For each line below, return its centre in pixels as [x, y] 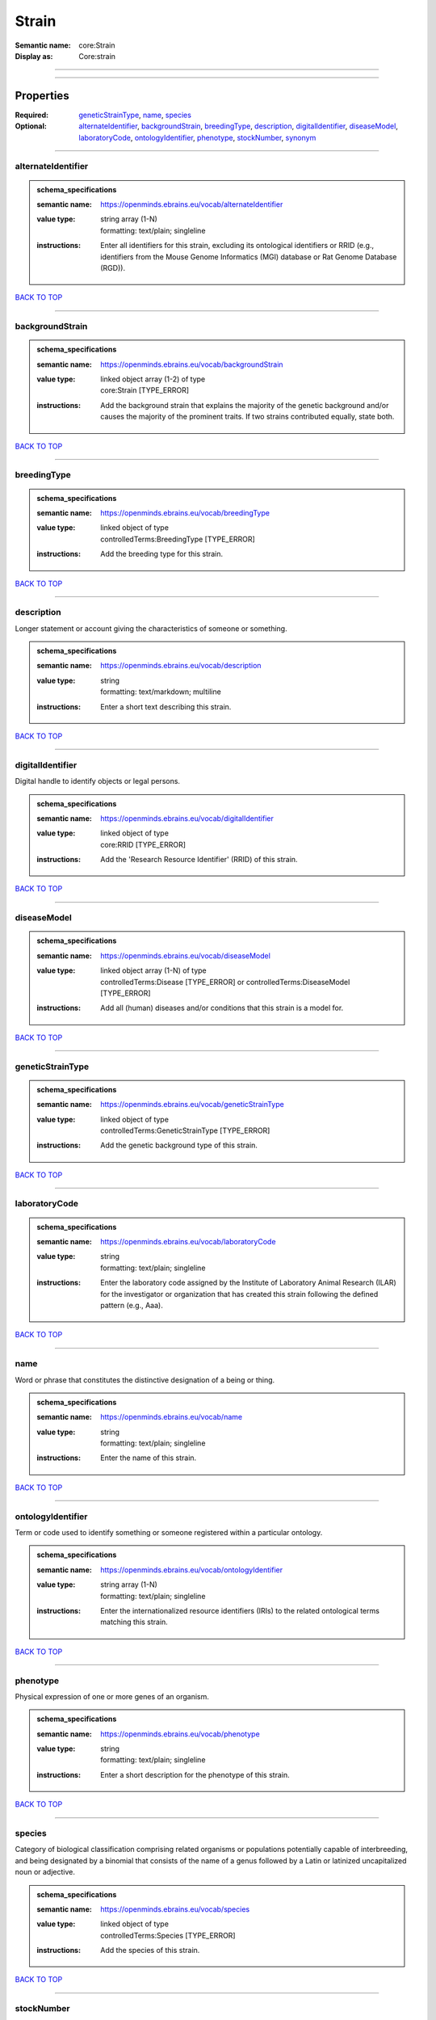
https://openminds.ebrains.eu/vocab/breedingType [185, 512]
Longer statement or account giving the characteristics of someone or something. [151, 628]
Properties [42, 96]
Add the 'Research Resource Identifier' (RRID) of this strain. [199, 860]
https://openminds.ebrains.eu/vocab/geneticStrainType [192, 1105]
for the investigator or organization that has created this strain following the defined [239, 1294]
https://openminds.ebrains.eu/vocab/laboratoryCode [188, 1242]
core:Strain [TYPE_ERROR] [145, 390]
